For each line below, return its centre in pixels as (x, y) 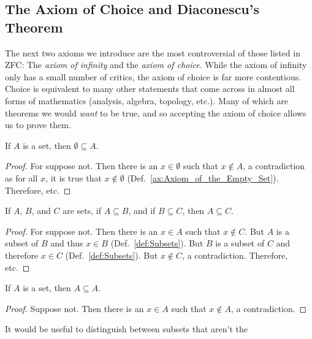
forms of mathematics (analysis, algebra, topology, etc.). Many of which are (147, 100)
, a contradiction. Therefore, (235, 255)
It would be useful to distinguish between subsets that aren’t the (127, 329)
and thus (67, 243)
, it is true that (74, 177)
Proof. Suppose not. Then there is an (74, 308)
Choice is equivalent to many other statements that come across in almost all (150, 89)
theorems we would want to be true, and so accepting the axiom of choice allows (156, 112)
